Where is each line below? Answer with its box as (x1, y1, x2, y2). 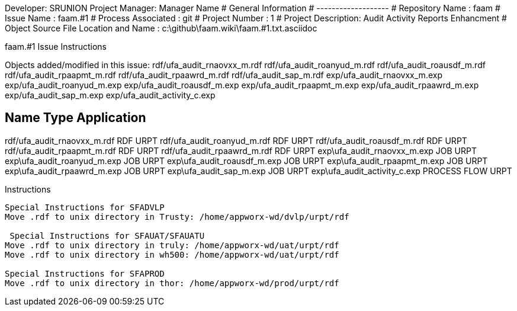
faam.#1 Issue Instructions (5, 41, 107, 52)
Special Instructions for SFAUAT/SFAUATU (9, 230, 205, 241)
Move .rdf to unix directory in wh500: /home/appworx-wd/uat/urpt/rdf (5, 249, 339, 259)
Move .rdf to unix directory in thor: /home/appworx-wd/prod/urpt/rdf (5, 278, 339, 288)
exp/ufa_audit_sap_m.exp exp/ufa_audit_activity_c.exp (5, 90, 216, 100)
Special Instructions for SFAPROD (5, 268, 165, 278)
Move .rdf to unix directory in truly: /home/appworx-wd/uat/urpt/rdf (5, 240, 339, 250)
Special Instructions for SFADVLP (5, 202, 165, 212)
